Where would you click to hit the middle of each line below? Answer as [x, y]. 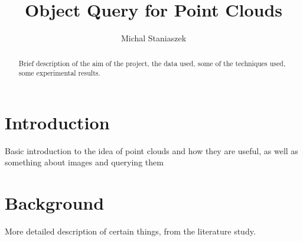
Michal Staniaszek [154, 38]
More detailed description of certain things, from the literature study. [130, 231]
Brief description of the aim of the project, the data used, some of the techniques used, [152, 63]
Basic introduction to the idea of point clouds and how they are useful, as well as [151, 150]
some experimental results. [59, 73]
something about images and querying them [84, 162]
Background [55, 203]
